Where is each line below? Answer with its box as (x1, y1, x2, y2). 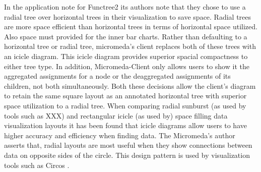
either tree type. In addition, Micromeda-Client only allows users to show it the (4, 61, 249, 71)
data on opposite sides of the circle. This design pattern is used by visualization (4, 149, 250, 160)
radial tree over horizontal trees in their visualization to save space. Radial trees (4, 11, 251, 22)
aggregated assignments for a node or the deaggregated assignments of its (4, 71, 231, 81)
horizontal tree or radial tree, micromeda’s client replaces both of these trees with (4, 41, 256, 51)
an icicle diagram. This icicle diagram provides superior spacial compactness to (4, 50, 248, 61)
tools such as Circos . (4, 159, 70, 170)
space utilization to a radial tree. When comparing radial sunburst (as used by (4, 100, 246, 110)
